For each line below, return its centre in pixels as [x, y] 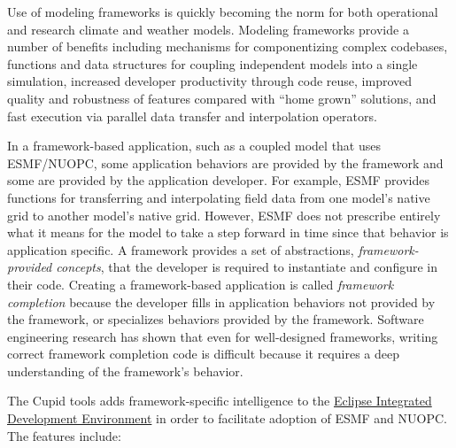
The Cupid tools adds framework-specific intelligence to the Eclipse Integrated [220, 401]
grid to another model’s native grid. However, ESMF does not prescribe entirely [224, 215]
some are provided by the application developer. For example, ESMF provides [218, 180]
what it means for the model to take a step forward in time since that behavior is [228, 232]
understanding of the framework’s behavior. [125, 371]
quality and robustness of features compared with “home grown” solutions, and [222, 98]
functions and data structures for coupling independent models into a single [213, 63]
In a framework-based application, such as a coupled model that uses [194, 146]
